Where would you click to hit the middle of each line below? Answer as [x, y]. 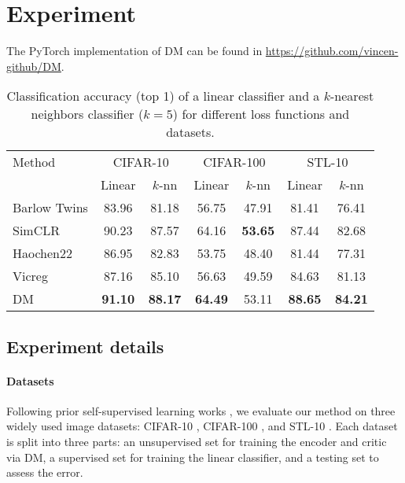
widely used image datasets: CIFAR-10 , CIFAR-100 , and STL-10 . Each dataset [202, 426]
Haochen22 [43, 253]
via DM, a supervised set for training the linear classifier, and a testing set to [193, 457]
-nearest [352, 96]
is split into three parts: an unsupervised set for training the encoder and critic [197, 442]
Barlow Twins [50, 208]
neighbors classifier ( [87, 114]
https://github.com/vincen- [332, 51]
